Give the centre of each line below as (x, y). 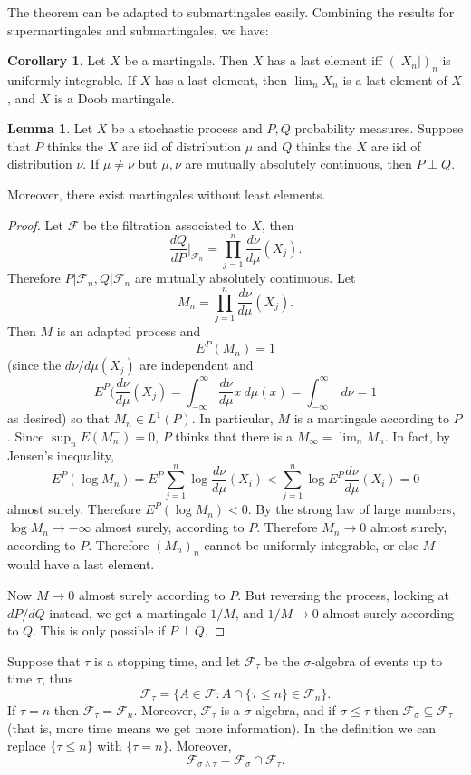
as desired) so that (59, 418)
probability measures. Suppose (379, 128)
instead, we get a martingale (128, 612)
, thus (58, 678)
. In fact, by (417, 436)
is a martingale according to (371, 418)
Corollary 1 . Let (57, 60)
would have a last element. (81, 564)
